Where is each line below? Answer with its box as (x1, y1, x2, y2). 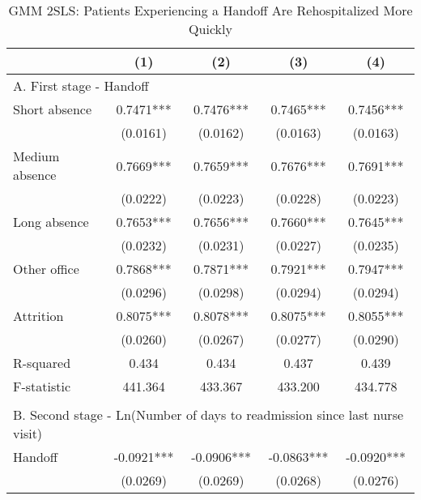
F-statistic (13, 377, 71, 395)
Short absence (13, 100, 92, 118)
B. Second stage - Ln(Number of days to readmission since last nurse (13, 405, 404, 424)
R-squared (13, 353, 71, 372)
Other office (13, 259, 79, 278)
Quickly (189, 19, 232, 38)
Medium (13, 147, 60, 165)
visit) (13, 424, 43, 442)
